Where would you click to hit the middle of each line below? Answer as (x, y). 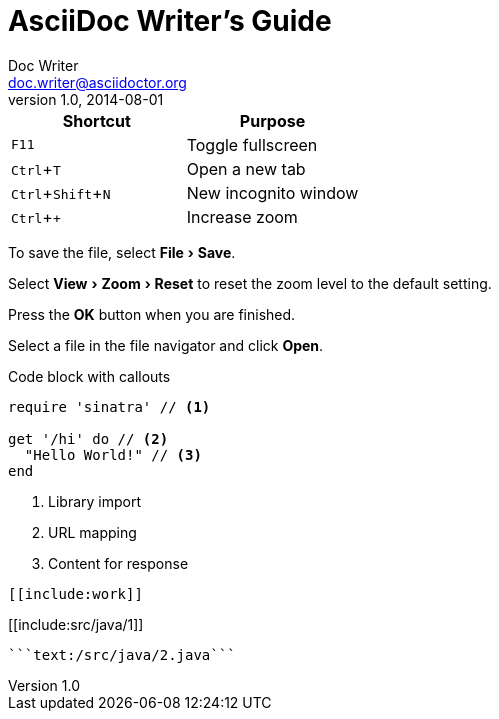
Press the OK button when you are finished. (152, 314)
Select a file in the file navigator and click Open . (166, 345)
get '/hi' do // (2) (88, 438)
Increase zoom (242, 216)
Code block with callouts (89, 376)
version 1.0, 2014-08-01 (86, 99)
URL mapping (92, 532)
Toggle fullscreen (252, 144)
